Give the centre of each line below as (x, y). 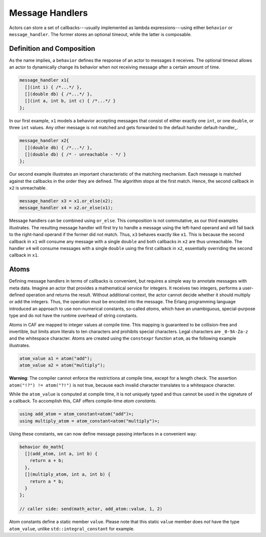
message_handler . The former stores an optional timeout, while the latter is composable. (100, 34)
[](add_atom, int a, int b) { (61, 454)
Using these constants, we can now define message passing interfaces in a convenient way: (103, 433)
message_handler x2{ (44, 141)
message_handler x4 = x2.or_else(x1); (66, 208)
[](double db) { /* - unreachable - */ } (76, 154)
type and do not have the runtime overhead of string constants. (73, 316)
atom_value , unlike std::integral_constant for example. (72, 529)
